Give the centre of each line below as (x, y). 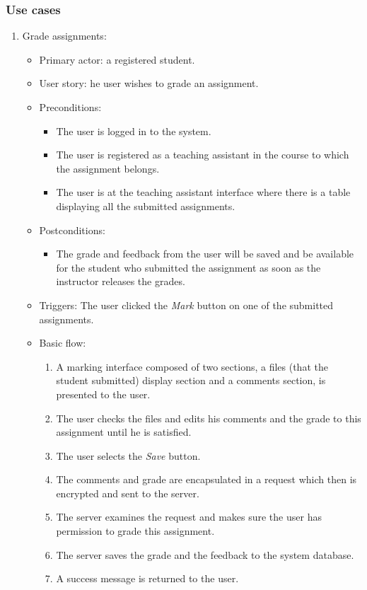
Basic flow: (63, 343)
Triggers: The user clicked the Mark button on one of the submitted (186, 305)
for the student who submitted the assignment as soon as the (188, 267)
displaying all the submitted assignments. (146, 206)
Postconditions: (72, 230)
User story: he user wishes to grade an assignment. (149, 83)
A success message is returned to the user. (147, 578)
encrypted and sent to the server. (128, 493)
